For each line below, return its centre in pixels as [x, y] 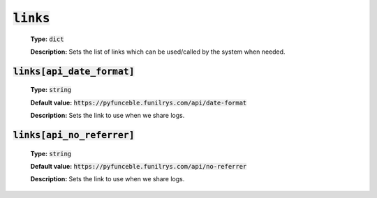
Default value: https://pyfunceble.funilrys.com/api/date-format [139, 102]
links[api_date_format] [74, 71]
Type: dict [47, 39]
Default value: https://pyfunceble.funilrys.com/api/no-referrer [139, 166]
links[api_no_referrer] [74, 135]
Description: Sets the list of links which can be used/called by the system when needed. [158, 52]
